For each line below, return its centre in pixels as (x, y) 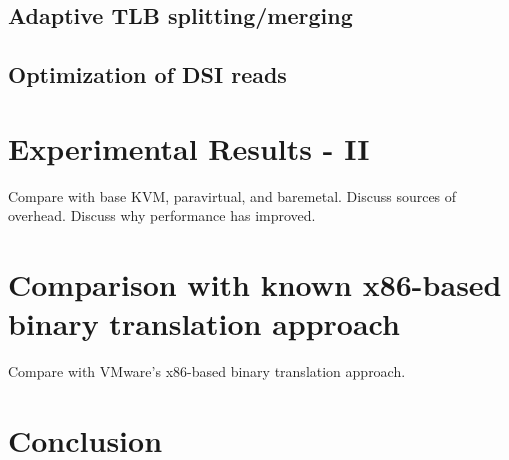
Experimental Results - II (189, 147)
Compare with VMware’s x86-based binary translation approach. (207, 371)
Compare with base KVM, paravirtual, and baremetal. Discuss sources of (232, 195)
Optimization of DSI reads (147, 74)
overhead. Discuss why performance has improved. (162, 215)
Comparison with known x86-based (255, 284)
